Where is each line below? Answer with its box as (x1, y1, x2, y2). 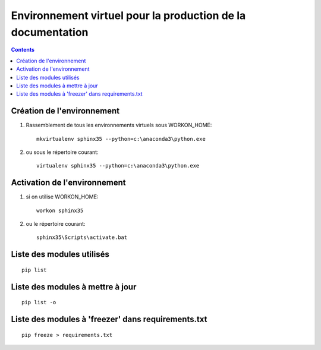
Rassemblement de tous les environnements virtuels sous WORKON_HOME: (26, 122, 212, 129)
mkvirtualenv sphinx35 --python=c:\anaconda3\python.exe (36, 135, 206, 142)
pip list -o (21, 299, 56, 306)
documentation (11, 26, 89, 39)
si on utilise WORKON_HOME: (26, 193, 99, 200)
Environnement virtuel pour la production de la (11, 9, 246, 22)
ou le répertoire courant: (26, 220, 86, 228)
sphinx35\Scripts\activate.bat (36, 234, 128, 241)
